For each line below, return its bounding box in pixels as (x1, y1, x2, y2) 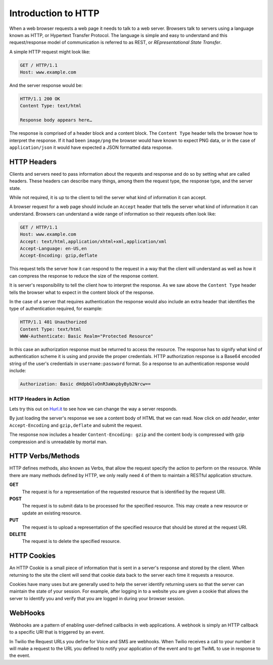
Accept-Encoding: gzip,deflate (20, 253, 98, 258)
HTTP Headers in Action (9, 395, 70, 402)
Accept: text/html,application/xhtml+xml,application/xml (20, 239, 167, 244)
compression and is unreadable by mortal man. (9, 439, 108, 445)
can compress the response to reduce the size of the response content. (9, 272, 159, 279)
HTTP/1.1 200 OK (20, 96, 61, 102)
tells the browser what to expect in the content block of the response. (9, 289, 154, 295)
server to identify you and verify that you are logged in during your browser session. (9, 595, 185, 601)
